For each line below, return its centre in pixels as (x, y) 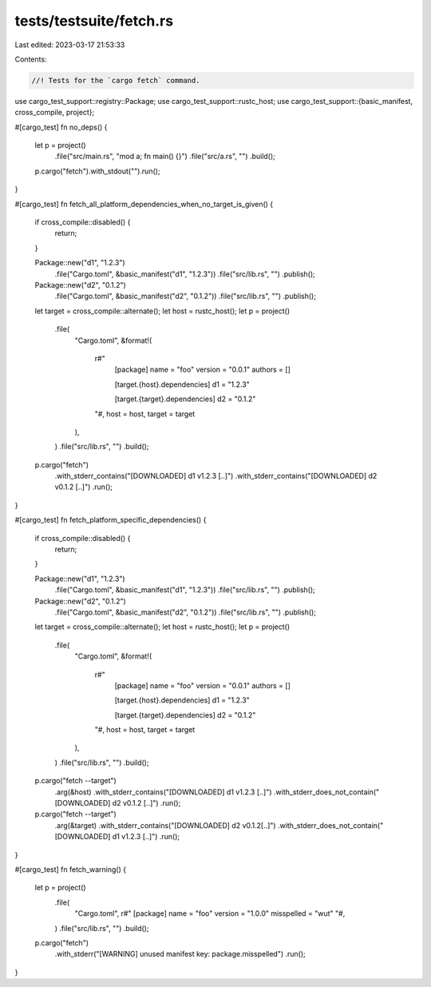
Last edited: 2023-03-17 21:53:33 (70, 45)
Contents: (31, 59)
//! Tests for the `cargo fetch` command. (116, 80)
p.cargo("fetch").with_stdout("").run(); (97, 171)
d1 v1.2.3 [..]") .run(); (146, 837)
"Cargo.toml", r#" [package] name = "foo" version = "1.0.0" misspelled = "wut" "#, (210, 913)
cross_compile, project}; (55, 113)
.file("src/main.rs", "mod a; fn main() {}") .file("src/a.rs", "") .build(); (165, 157)
